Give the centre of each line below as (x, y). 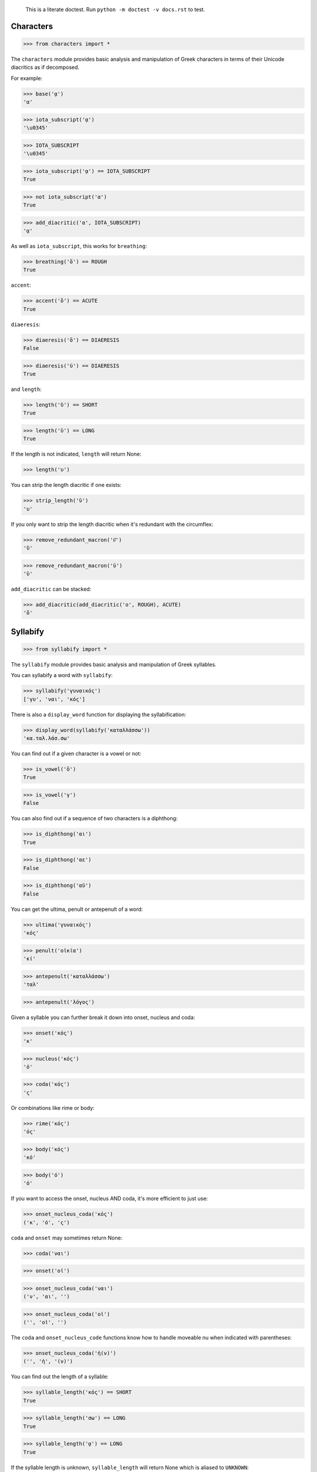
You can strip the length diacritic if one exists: (66, 485)
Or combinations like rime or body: (53, 1108)
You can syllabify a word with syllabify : (62, 675)
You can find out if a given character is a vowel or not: (76, 754)
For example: (27, 78)
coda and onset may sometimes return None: (67, 1238)
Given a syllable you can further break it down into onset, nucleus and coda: (103, 1017)
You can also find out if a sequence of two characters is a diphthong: (94, 818)
